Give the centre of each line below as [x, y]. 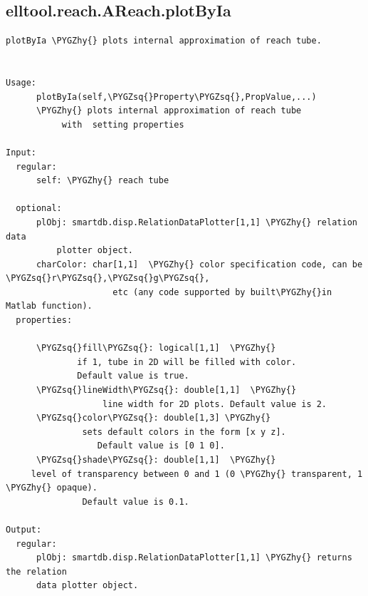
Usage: [21, 82]
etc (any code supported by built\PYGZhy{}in [222, 292]
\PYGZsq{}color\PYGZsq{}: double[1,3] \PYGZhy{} [153, 418]
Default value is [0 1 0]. [161, 446]
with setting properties [123, 124]
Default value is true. [133, 376]
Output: [24, 529]
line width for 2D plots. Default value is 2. [215, 404]
